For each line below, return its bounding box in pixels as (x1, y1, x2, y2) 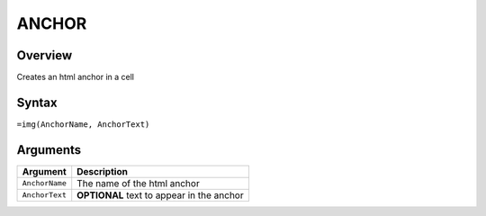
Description (76, 165, 128, 177)
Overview (16, 48, 73, 63)
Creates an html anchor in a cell (16, 72, 135, 83)
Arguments (16, 142, 82, 157)
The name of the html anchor (76, 176, 200, 189)
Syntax (16, 94, 58, 110)
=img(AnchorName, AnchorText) (16, 119, 150, 130)
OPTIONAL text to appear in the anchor (76, 189, 244, 202)
